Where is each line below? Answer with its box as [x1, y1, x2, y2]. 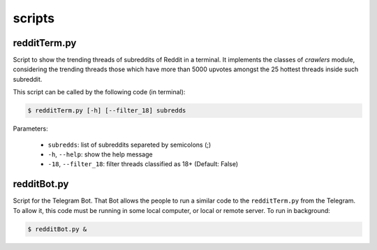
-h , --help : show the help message [47, 150, 153, 159]
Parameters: [13, 124, 48, 133]
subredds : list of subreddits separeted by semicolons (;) [47, 140, 212, 149]
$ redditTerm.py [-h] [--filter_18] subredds [27, 107, 186, 115]
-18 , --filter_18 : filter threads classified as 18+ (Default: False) [47, 160, 239, 168]
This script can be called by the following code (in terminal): [13, 88, 186, 96]
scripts [13, 10, 55, 26]
